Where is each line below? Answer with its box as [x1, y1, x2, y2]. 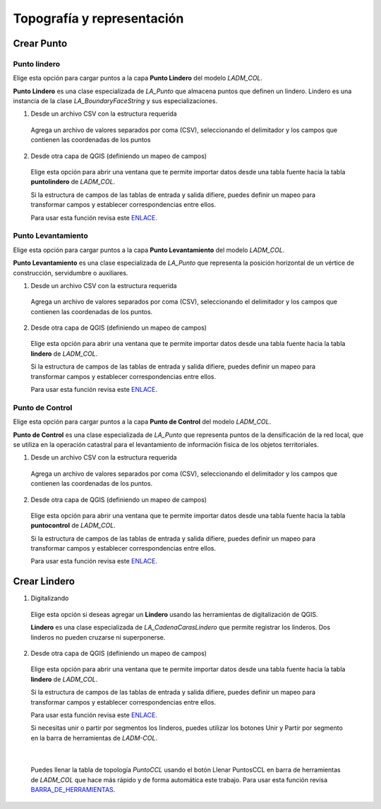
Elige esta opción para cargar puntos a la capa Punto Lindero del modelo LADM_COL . [13, 74, 263, 83]
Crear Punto [13, 37, 68, 49]
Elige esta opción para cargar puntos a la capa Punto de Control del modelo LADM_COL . [13, 417, 272, 426]
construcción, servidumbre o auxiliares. [13, 268, 128, 277]
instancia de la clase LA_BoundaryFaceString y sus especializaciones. [13, 97, 218, 105]
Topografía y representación [13, 11, 184, 26]
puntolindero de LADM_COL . [30, 177, 116, 186]
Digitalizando [30, 594, 69, 603]
